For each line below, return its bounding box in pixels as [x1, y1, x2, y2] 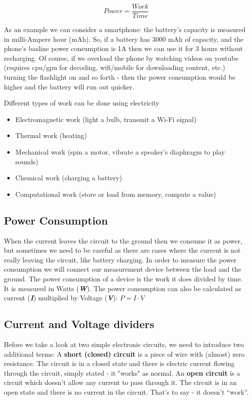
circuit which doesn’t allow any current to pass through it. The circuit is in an [4, 377, 237, 387]
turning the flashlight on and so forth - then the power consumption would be [4, 72, 235, 82]
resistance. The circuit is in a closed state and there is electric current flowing [4, 358, 235, 368]
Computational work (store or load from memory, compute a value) [15, 189, 217, 199]
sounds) [15, 156, 38, 166]
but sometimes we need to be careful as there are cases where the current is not [4, 245, 241, 255]
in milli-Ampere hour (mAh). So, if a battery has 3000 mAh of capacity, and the [4, 34, 244, 44]
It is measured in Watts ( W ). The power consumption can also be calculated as [4, 283, 241, 293]
